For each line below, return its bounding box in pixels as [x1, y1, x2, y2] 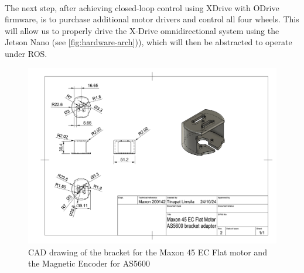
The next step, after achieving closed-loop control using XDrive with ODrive [5, 1, 279, 14]
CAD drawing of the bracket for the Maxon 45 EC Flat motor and [28, 245, 267, 258]
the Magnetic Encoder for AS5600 [28, 257, 150, 269]
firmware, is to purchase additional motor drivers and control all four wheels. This [5, 13, 299, 25]
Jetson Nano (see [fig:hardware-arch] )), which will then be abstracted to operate [5, 36, 292, 48]
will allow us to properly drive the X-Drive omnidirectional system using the [5, 24, 279, 36]
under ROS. [5, 47, 47, 59]
